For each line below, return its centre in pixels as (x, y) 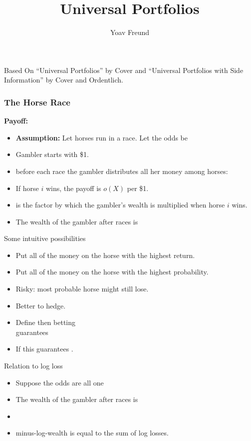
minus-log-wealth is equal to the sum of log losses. (92, 433)
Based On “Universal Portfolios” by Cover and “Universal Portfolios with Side (124, 70)
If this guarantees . (44, 349)
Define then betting (46, 322)
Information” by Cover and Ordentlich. (64, 80)
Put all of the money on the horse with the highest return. (105, 255)
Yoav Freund (130, 32)
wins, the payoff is (73, 188)
